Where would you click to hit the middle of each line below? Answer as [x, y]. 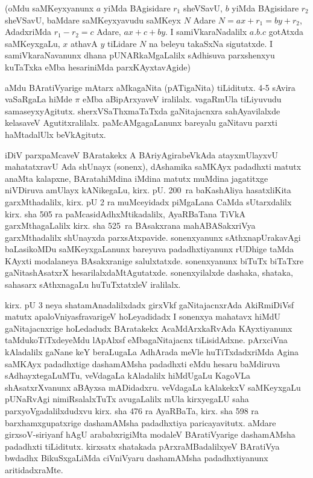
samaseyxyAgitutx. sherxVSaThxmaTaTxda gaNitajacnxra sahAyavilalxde [143, 110]
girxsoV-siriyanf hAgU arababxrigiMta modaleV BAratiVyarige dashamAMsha [150, 434]
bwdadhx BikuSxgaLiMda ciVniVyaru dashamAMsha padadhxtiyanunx [137, 458]
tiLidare [122, 43]
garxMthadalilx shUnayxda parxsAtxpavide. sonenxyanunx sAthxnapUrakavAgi [153, 237]
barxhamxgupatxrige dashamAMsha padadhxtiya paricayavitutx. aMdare [141, 422]
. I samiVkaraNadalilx [206, 32]
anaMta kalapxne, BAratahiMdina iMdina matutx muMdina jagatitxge [137, 178]
